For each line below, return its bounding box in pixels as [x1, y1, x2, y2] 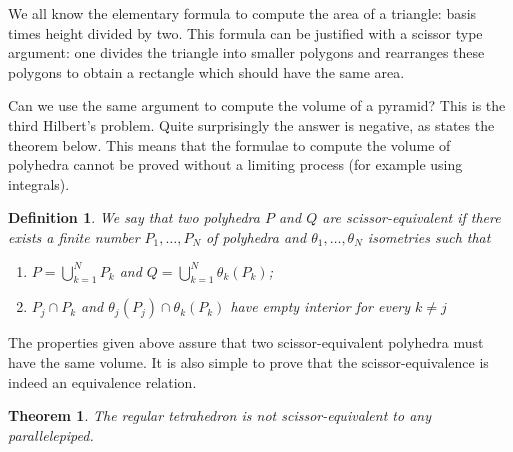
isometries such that [367, 226, 491, 247]
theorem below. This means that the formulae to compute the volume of [8, 134, 451, 155]
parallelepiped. [8, 424, 94, 445]
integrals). [8, 173, 70, 194]
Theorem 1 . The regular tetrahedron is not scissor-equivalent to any [8, 405, 431, 426]
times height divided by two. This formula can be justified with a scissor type [8, 22, 483, 43]
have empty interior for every [230, 296, 411, 317]
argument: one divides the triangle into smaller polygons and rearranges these [8, 42, 485, 63]
